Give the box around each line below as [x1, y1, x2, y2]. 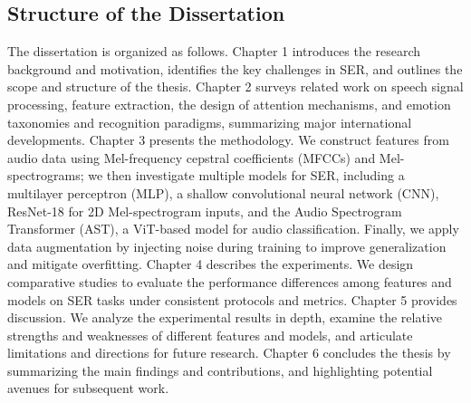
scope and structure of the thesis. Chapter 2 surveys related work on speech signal [7, 77, 464, 96]
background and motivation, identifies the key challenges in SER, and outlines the [7, 59, 463, 78]
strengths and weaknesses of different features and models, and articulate [7, 325, 413, 344]
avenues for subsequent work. [7, 379, 169, 398]
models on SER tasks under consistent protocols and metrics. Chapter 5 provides [7, 290, 457, 309]
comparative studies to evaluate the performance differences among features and [7, 272, 452, 291]
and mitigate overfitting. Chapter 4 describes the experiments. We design [7, 254, 414, 273]
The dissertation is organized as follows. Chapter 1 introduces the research [7, 42, 421, 61]
